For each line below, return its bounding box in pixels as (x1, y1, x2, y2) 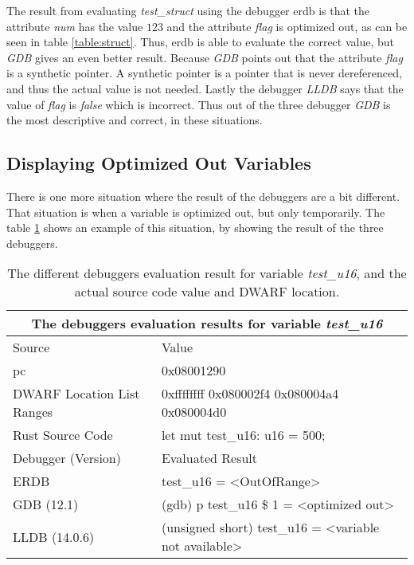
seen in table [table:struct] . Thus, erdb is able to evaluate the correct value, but (6, 33, 394, 50)
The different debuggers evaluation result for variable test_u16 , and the (7, 264, 407, 283)
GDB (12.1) (13, 495, 79, 514)
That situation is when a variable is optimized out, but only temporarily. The (6, 203, 385, 220)
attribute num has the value (6, 18, 143, 34)
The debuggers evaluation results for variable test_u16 (31, 314, 383, 333)
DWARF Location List (13, 384, 140, 403)
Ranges (13, 402, 53, 422)
